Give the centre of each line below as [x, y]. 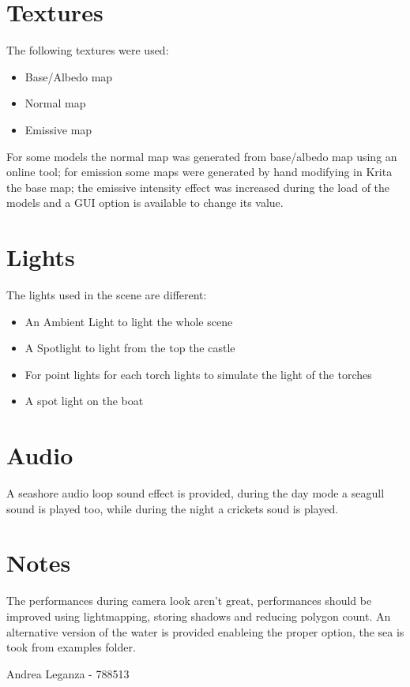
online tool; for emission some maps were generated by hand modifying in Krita [199, 172]
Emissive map [58, 129]
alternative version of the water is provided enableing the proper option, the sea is [205, 631]
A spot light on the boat [84, 401]
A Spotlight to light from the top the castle [130, 348]
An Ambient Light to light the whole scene [129, 321]
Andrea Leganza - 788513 [68, 673]
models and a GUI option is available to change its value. [145, 203]
